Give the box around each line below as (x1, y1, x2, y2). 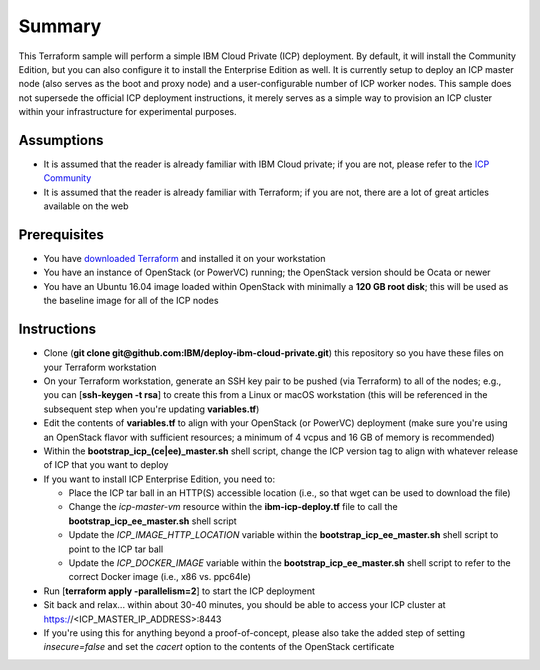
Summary (18, 15, 102, 37)
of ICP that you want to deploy (43, 459, 169, 471)
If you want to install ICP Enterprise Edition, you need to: (43, 473, 275, 485)
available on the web (43, 200, 129, 212)
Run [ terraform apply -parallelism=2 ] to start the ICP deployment (43, 585, 315, 597)
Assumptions (18, 131, 104, 149)
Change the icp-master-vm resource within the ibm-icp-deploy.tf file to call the (68, 501, 399, 513)
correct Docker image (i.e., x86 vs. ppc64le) (68, 571, 252, 583)
